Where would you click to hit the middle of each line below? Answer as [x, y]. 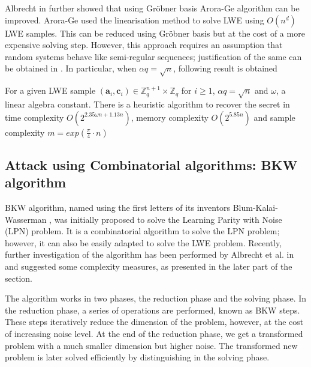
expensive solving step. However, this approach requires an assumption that [144, 45]
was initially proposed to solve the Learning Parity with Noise [168, 219]
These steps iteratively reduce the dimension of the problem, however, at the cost [154, 322]
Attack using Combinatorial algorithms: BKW [151, 164]
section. [19, 278]
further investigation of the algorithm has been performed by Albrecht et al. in [150, 254]
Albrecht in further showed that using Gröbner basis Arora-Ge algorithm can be [152, 8]
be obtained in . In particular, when [71, 68]
